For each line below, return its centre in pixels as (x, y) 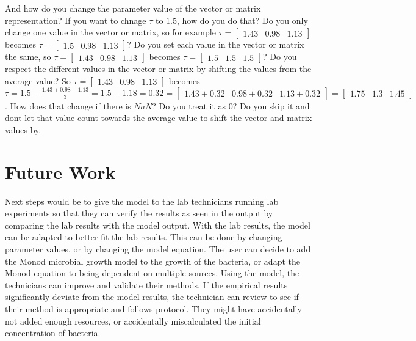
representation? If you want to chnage (76, 20)
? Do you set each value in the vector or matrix (216, 44)
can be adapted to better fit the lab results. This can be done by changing (144, 237)
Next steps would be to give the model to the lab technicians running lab (142, 201)
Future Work (60, 171)
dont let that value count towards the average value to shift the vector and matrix (159, 118)
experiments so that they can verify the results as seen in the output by (139, 213)
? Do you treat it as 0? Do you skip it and (231, 105)
